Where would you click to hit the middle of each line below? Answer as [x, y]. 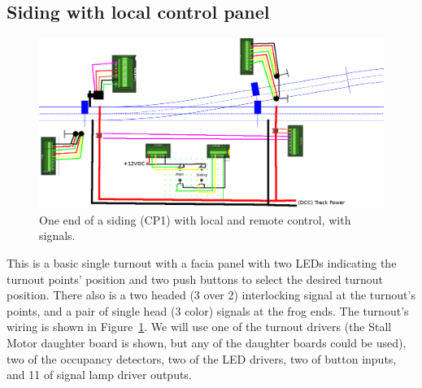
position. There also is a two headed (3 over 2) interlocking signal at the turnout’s [211, 295]
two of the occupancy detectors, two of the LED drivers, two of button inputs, [202, 358]
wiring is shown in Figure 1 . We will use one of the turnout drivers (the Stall [199, 327]
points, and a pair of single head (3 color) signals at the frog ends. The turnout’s [208, 310]
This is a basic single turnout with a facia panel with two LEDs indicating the [202, 263]
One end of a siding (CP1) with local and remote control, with [195, 219]
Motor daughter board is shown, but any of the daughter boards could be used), [207, 343]
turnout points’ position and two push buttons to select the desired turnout [195, 279]
